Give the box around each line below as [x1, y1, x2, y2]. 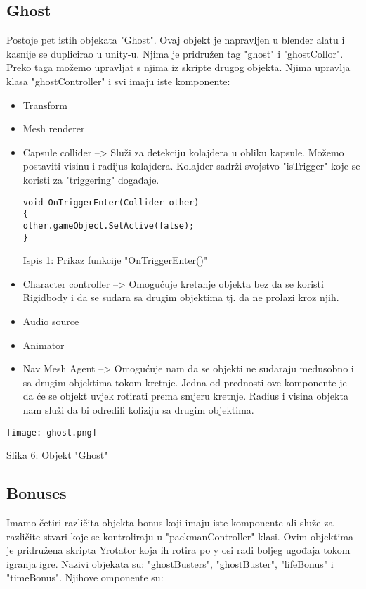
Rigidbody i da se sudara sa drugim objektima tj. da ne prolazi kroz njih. [22, 290, 339, 305]
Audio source [22, 313, 79, 328]
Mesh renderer [22, 121, 85, 136]
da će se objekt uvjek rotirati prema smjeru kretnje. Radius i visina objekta [22, 388, 348, 403]
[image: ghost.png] [6, 427, 97, 438]
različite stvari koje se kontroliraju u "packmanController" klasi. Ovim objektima [6, 528, 353, 543]
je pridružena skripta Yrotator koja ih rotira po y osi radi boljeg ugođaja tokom [6, 543, 351, 557]
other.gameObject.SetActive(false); [22, 220, 195, 231]
